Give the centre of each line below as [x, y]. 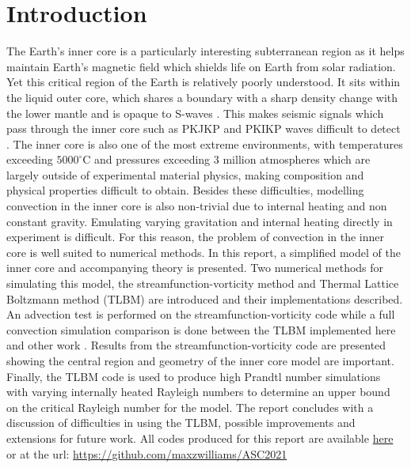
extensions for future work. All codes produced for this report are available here [200, 438]
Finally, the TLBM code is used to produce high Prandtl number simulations [194, 376]
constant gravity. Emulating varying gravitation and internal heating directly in [200, 221]
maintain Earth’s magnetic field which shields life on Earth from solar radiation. [201, 66]
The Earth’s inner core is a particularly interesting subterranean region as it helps [205, 51]
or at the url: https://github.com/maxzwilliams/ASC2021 [147, 453]
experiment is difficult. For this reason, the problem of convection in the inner [196, 237]
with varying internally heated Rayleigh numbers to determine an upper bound [198, 392]
